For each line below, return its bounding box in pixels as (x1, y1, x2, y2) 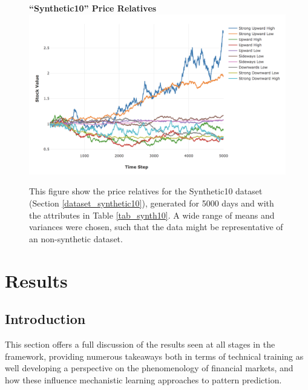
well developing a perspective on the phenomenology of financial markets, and (5, 362, 293, 374)
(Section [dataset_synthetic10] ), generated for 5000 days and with (29, 196, 274, 209)
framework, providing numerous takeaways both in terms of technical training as (5, 349, 304, 362)
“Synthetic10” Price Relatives (29, 2, 157, 14)
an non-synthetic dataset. (29, 232, 123, 245)
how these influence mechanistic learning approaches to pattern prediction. (5, 373, 282, 386)
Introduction (5, 309, 86, 328)
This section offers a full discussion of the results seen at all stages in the (5, 337, 275, 350)
